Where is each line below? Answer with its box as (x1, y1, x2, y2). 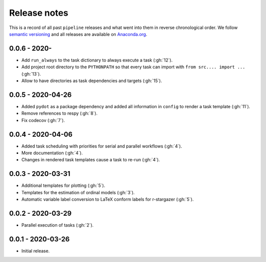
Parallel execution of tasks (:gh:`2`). (21, 222, 94, 228)
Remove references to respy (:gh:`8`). (21, 111, 98, 116)
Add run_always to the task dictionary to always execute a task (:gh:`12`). (21, 57, 173, 63)
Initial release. (21, 248, 50, 254)
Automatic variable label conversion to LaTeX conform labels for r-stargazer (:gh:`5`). (21, 197, 194, 203)
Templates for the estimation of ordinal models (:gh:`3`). (21, 189, 135, 195)
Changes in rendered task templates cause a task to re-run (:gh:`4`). (21, 157, 160, 163)
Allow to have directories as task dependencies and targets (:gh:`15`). (21, 78, 162, 84)
